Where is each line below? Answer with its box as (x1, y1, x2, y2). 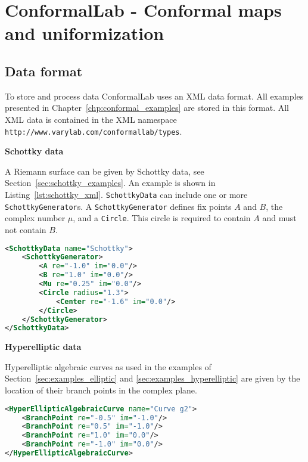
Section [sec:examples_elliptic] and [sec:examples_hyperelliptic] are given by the (5, 372, 300, 385)
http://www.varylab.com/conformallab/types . (5, 125, 182, 137)
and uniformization (5, 21, 164, 45)
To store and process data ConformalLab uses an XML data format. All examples (5, 89, 304, 102)
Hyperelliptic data (5, 340, 82, 353)
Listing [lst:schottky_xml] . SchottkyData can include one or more (5, 188, 248, 200)
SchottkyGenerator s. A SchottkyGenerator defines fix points (5, 200, 232, 212)
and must (262, 212, 297, 224)
